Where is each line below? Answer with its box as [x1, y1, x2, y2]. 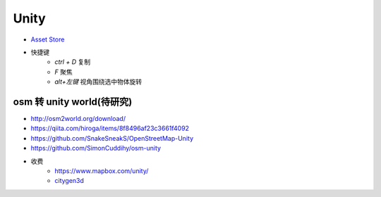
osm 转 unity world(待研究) [13, 96, 133, 108]
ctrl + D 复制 [54, 58, 91, 66]
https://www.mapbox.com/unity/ [54, 166, 149, 175]
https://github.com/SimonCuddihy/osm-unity [30, 144, 162, 153]
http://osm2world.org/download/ [30, 115, 126, 123]
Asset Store [30, 35, 65, 44]
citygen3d [54, 177, 85, 185]
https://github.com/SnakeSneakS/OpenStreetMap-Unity [30, 134, 194, 142]
